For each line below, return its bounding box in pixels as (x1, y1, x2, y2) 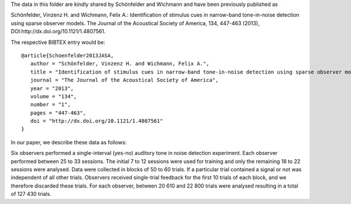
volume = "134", (30, 93, 77, 99)
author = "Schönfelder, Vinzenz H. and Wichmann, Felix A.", (30, 60, 210, 67)
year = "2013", (30, 85, 74, 92)
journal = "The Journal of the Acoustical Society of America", (30, 77, 219, 84)
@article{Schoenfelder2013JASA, (21, 52, 114, 58)
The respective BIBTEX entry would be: (11, 39, 105, 46)
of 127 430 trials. (11, 191, 52, 198)
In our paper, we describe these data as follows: (11, 139, 127, 146)
